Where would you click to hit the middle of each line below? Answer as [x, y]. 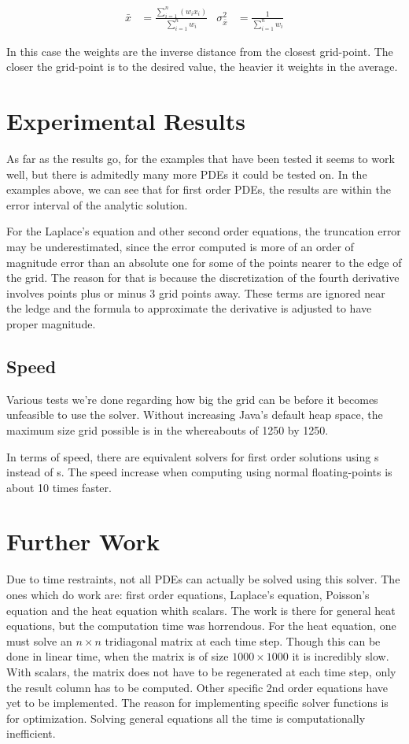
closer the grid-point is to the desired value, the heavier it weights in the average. [202, 67]
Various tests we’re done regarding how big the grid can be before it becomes [192, 399]
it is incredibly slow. [341, 656]
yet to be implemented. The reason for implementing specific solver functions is [197, 703]
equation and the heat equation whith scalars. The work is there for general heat [201, 610]
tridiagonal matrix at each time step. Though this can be [243, 640]
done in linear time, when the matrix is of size [118, 656]
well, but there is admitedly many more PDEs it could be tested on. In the [187, 174]
